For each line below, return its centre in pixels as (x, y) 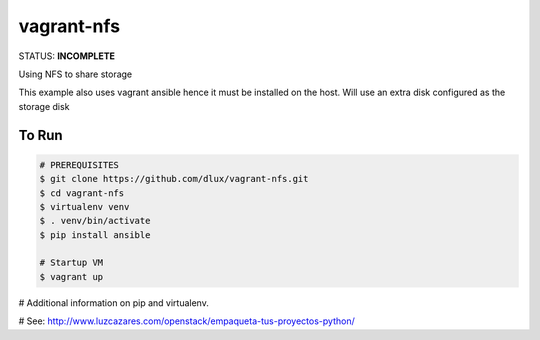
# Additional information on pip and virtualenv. (113, 302)
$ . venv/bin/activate (95, 221)
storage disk (44, 106)
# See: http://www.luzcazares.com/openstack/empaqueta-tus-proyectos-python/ (186, 321)
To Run (41, 135)
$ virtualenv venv (84, 206)
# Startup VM (71, 263)
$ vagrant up (71, 276)
